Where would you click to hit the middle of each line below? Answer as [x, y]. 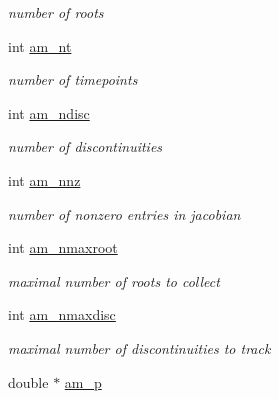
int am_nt [40, 45]
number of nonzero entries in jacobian [124, 213]
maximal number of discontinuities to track [139, 347]
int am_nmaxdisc [62, 314]
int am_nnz [44, 179]
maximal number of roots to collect [114, 280]
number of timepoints [73, 79]
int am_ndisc [49, 112]
